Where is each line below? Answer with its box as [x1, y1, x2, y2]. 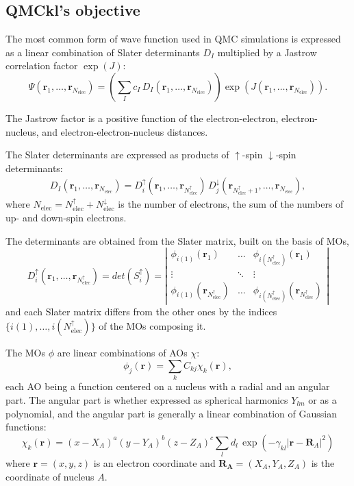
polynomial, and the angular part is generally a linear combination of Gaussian [5, 406, 337, 420]
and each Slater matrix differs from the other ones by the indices [5, 304, 277, 318]
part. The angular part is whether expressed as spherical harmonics [5, 392, 288, 406]
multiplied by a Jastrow [217, 45, 317, 59]
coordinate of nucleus [5, 469, 94, 483]
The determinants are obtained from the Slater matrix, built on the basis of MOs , [5, 233, 349, 247]
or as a [308, 392, 337, 406]
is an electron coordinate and [93, 456, 216, 470]
